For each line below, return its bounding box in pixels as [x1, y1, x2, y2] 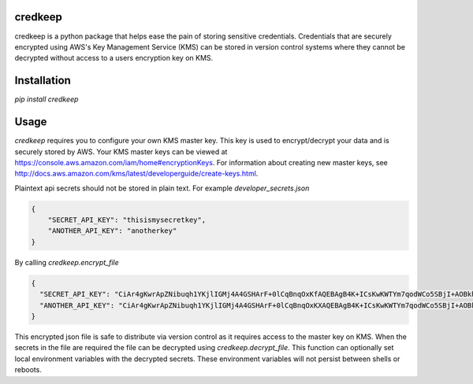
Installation [14, 74, 71, 87]
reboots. [14, 365, 43, 375]
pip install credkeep [14, 94, 79, 104]
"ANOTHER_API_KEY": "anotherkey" [47, 227, 177, 235]
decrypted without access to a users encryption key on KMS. [14, 54, 214, 63]
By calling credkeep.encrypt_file [14, 257, 120, 267]
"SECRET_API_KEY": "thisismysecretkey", [47, 216, 207, 224]
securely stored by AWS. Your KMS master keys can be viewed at [14, 146, 228, 157]
